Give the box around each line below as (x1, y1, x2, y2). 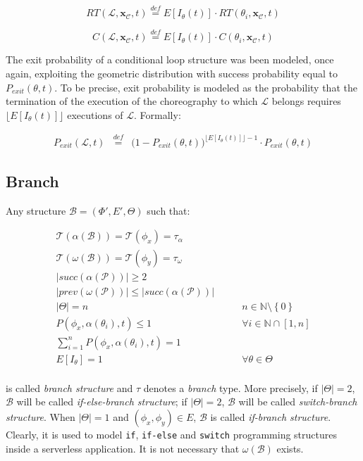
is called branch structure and (6, 380, 133, 395)
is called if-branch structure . (210, 409, 331, 424)
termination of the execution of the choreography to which (6, 94, 258, 108)
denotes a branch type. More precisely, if (143, 380, 318, 395)
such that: (147, 203, 190, 217)
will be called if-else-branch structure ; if (16, 394, 187, 409)
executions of (67, 107, 123, 122)
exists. (276, 441, 304, 455)
